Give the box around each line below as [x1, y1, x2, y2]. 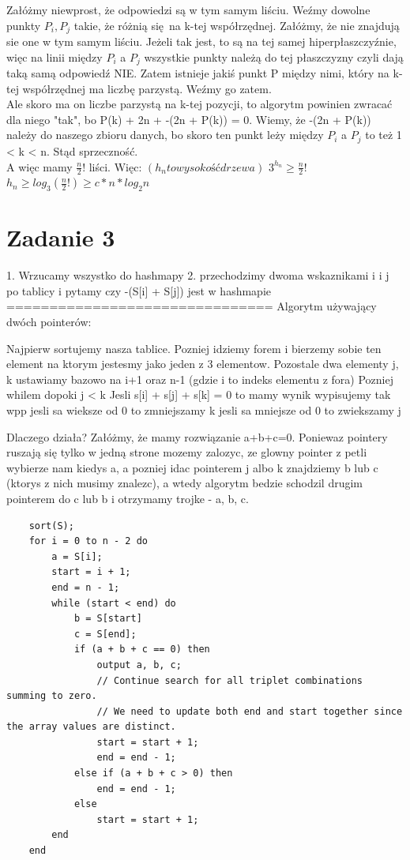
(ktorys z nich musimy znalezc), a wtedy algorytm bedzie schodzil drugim [6, 475, 363, 491]
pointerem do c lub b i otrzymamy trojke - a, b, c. [6, 490, 249, 506]
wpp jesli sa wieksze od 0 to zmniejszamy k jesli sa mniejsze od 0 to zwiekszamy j [6, 402, 401, 419]
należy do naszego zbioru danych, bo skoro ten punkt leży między [6, 126, 324, 143]
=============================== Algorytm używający [6, 298, 377, 314]
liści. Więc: [88, 158, 142, 175]
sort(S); [28, 520, 74, 531]
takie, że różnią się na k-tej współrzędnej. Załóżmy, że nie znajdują [73, 17, 400, 33]
